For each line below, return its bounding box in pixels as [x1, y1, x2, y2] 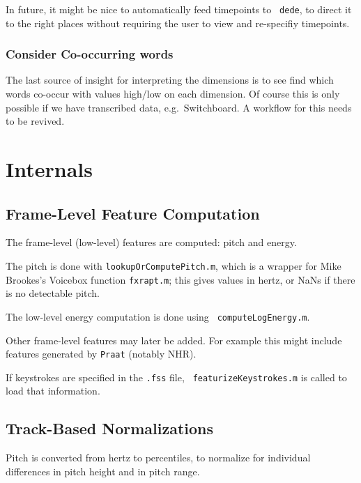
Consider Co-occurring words [6, 45, 174, 63]
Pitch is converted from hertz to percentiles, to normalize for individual [6, 450, 311, 465]
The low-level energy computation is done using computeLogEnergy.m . [6, 309, 310, 323]
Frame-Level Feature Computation [6, 202, 260, 224]
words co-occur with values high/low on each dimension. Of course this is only [6, 86, 340, 101]
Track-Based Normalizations [6, 417, 214, 439]
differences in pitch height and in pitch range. [6, 463, 200, 478]
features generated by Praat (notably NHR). [6, 346, 197, 361]
